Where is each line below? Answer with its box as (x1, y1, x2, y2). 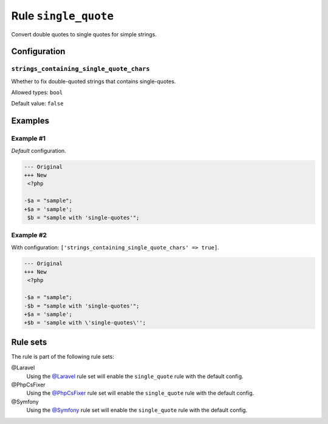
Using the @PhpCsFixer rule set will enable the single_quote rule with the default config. (26, 389, 255, 397)
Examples (11, 116, 50, 126)
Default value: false (11, 100, 64, 107)
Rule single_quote (11, 9, 114, 22)
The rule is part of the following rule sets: (11, 352, 115, 360)
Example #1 (11, 134, 46, 143)
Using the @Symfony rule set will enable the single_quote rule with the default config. (26, 406, 248, 414)
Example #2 (11, 231, 47, 240)
